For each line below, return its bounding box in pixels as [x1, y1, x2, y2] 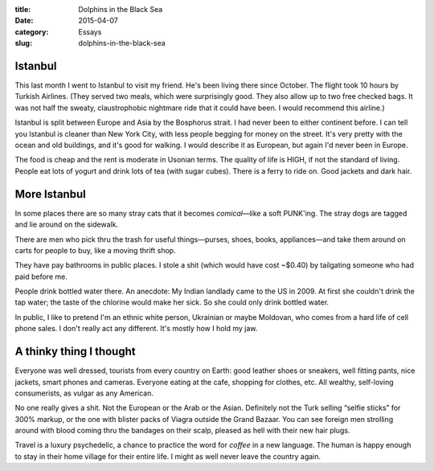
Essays [78, 27, 102, 36]
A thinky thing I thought [14, 345, 136, 358]
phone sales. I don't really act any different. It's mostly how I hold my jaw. [14, 324, 258, 334]
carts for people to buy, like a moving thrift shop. [14, 245, 176, 255]
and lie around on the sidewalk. [14, 219, 119, 229]
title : [14, 5, 31, 14]
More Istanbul [14, 187, 86, 201]
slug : [14, 39, 32, 48]
